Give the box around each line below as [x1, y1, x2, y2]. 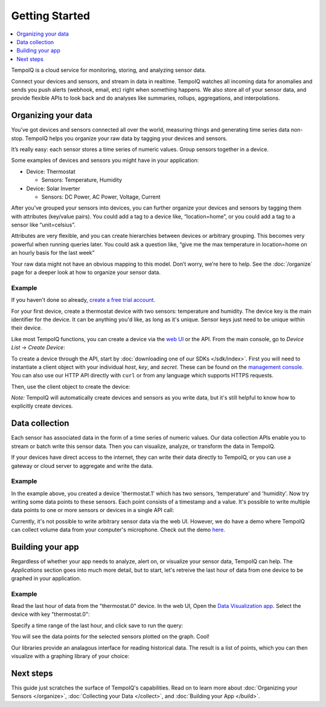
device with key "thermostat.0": [11, 610, 90, 618]
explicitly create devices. [11, 402, 74, 410]
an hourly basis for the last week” [11, 249, 95, 257]
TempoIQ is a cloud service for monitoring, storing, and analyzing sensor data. [11, 66, 206, 74]
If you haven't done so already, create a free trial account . [11, 296, 156, 304]
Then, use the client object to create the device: [11, 383, 130, 390]
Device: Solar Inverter [26, 185, 81, 192]
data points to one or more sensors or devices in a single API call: [11, 507, 174, 514]
